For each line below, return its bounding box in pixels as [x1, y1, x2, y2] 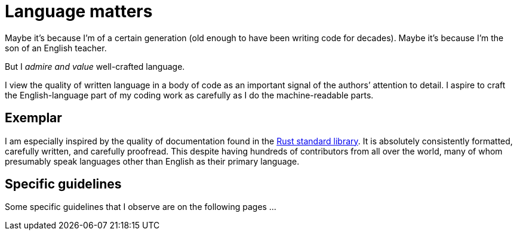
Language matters [5, 1, 153, 21]
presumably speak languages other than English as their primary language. [5, 156, 300, 166]
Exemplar [5, 110, 62, 126]
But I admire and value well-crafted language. [5, 61, 185, 72]
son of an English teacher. [5, 42, 107, 53]
